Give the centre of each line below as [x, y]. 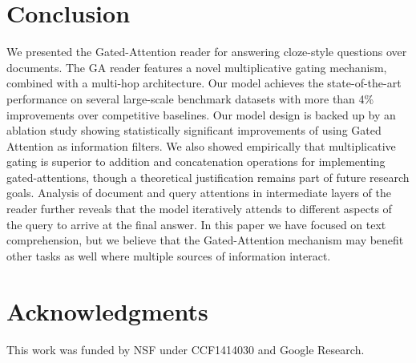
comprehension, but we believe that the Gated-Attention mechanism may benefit [205, 240]
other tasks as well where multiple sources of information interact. [169, 255]
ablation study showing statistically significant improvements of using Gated [194, 130]
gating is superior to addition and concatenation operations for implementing [196, 161]
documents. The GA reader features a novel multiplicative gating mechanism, [197, 67]
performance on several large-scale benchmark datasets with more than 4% [190, 98]
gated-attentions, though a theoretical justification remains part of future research [208, 177]
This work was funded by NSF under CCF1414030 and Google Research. [186, 349]
